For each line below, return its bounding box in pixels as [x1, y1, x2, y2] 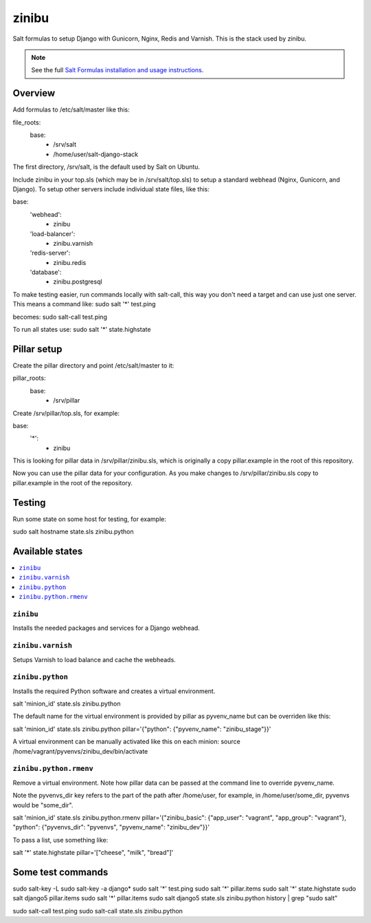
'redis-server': [30, 248, 71, 257]
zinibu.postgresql [53, 277, 102, 286]
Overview [12, 87, 56, 99]
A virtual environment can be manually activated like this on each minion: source [12, 737, 240, 746]
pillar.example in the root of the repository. [12, 478, 133, 487]
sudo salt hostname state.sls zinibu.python [12, 527, 134, 536]
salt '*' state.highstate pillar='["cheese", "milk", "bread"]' [12, 849, 174, 857]
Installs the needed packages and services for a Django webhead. [12, 624, 201, 633]
